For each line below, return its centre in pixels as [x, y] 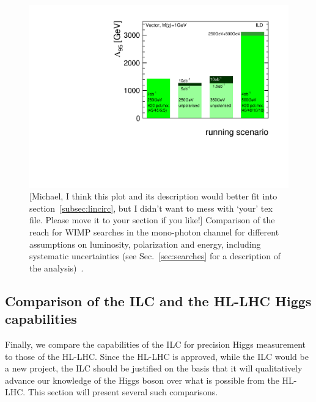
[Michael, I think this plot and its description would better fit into [153, 196]
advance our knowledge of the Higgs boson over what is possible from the [142, 380]
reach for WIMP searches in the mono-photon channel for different [154, 232]
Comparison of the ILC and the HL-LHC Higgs [158, 300]
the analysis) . [57, 267]
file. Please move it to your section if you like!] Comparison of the [152, 220]
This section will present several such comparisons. [123, 392]
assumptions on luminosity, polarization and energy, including [145, 244]
